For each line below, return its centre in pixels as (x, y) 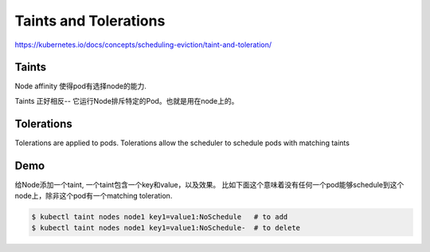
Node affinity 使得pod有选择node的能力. (80, 86)
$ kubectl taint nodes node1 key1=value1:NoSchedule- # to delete (166, 228)
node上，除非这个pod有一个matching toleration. (94, 196)
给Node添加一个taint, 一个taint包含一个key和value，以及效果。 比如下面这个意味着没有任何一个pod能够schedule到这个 (209, 184)
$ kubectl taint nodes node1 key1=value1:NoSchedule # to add (160, 217)
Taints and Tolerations (90, 21)
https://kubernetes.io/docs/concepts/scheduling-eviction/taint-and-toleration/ (143, 45)
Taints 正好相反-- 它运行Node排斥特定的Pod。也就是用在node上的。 (127, 100)
